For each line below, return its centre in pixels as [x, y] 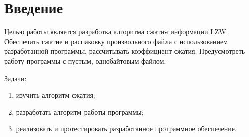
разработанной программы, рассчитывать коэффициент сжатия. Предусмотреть [125, 51]
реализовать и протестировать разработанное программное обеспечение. [126, 129]
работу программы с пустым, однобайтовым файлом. [85, 61]
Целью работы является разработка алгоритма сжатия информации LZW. [116, 31]
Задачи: [15, 78]
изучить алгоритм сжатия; [55, 95]
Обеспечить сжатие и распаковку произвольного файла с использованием [116, 41]
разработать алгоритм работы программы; [80, 112]
